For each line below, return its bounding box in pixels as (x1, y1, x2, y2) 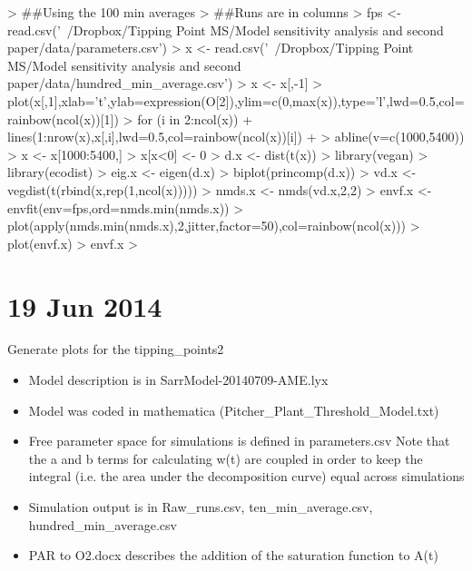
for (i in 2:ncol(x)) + (137, 109, 253, 128)
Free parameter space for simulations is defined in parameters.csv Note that (28, 431, 450, 450)
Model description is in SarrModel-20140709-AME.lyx (28, 370, 329, 389)
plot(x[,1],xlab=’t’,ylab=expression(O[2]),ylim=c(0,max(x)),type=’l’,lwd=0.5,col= (7, 91, 465, 110)
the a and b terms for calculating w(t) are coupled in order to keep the (28, 448, 423, 468)
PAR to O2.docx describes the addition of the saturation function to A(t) (28, 546, 438, 565)
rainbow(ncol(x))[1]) (7, 109, 119, 128)
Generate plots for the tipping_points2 (7, 340, 224, 359)
